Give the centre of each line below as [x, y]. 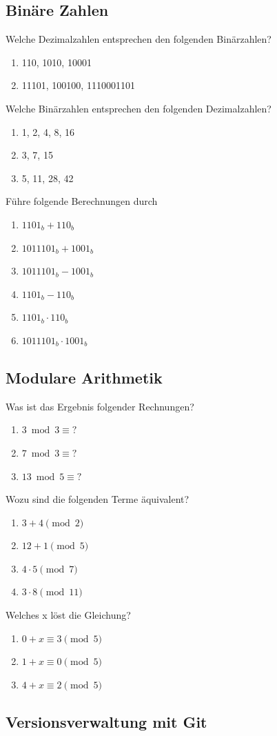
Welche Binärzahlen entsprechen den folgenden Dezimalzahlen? [138, 108]
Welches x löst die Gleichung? [68, 615]
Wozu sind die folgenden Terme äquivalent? [98, 499]
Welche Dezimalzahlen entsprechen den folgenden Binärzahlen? [138, 39]
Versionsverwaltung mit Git [106, 721]
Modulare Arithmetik [84, 377]
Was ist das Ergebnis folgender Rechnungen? [100, 406]
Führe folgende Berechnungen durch [82, 201]
